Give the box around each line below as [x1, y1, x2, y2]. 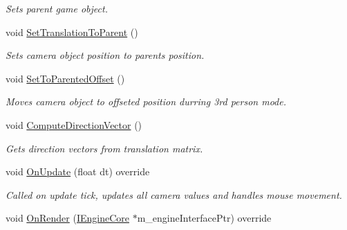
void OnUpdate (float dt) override [6, 164, 150, 179]
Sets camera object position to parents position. [6, 48, 205, 62]
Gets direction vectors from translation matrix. [6, 141, 203, 155]
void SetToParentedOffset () [6, 71, 125, 85]
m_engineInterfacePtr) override [137, 211, 272, 225]
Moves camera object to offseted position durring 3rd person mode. [6, 94, 286, 109]
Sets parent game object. [6, 1, 108, 15]
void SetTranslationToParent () [6, 24, 138, 39]
